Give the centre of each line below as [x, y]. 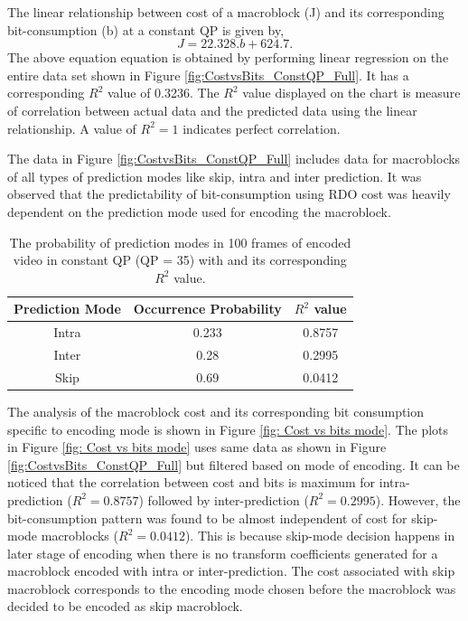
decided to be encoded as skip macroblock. [125, 606]
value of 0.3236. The [164, 93]
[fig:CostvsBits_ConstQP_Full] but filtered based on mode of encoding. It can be [234, 464]
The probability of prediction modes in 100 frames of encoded [180, 242]
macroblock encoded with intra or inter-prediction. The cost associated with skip [231, 571]
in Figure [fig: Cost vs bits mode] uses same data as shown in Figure [197, 447]
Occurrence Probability [207, 309]
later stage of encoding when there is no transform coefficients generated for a [223, 553]
